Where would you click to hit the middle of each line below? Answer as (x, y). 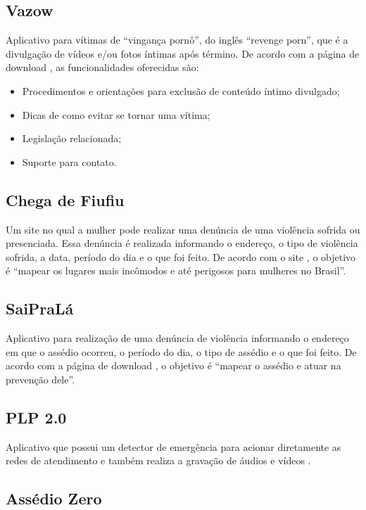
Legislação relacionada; (72, 138)
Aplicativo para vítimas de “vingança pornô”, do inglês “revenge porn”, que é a (177, 40)
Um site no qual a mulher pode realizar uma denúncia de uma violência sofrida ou (183, 229)
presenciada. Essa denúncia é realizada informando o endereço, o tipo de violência (182, 243)
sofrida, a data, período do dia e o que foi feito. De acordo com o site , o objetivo (181, 256)
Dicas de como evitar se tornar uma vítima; (116, 114)
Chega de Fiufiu (65, 199)
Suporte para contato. (69, 161)
